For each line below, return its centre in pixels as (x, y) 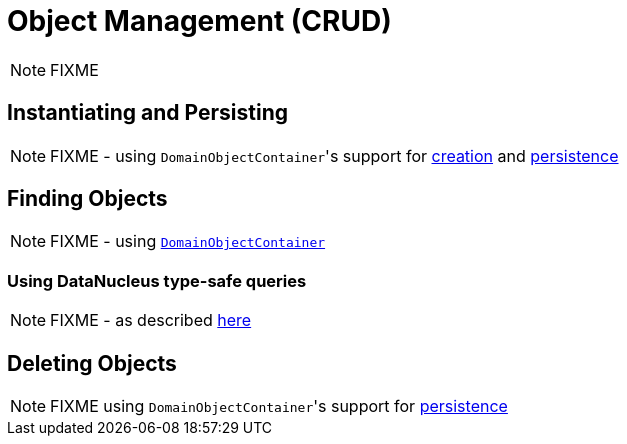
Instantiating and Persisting (147, 113)
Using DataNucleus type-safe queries (157, 280)
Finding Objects (87, 199)
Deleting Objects (92, 363)
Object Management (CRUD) (199, 21)
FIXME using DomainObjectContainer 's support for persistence (279, 406)
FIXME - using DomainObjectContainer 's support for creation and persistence (334, 155)
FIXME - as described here (151, 320)
